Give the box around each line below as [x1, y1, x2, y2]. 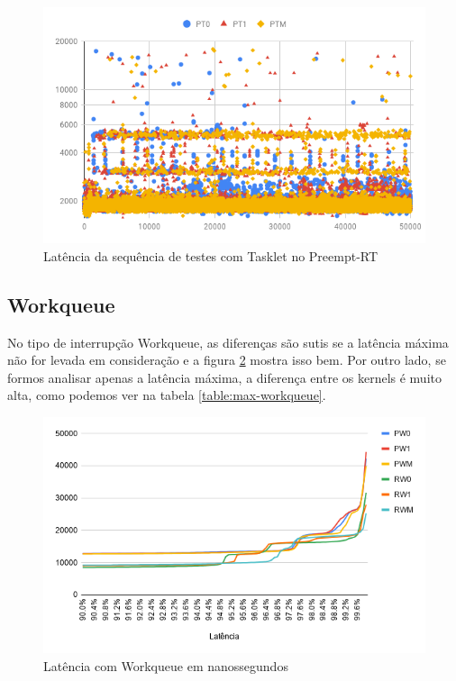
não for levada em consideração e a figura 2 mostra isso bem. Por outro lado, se [7, 350, 446, 369]
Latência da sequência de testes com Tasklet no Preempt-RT [43, 246, 378, 265]
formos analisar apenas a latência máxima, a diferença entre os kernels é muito [7, 368, 442, 386]
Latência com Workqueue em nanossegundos [43, 656, 288, 675]
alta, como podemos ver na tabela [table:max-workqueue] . [7, 386, 326, 404]
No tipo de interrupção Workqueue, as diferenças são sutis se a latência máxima [7, 332, 449, 351]
